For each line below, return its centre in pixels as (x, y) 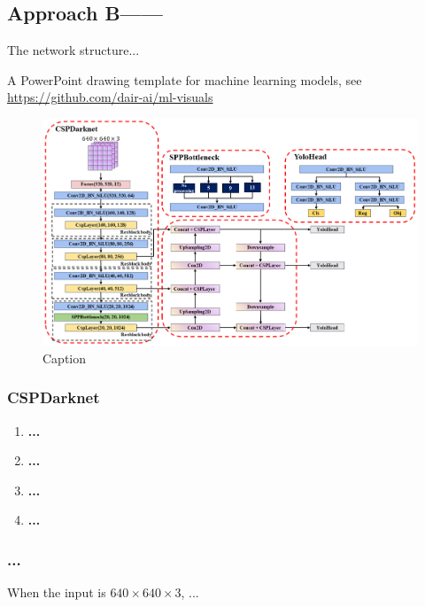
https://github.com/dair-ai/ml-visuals (110, 97)
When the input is (57, 592)
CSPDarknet (54, 397)
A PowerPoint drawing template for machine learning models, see (185, 79)
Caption (65, 358)
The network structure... (73, 50)
